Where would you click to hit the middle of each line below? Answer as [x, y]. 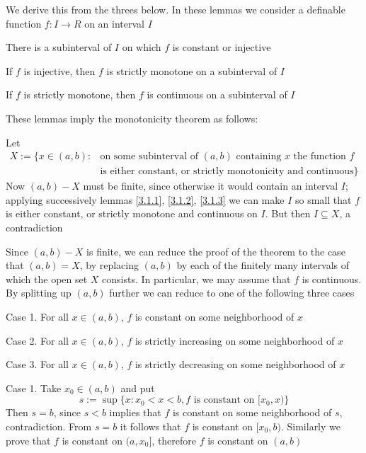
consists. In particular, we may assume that [196, 279]
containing [259, 157]
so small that [324, 199]
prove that [28, 440]
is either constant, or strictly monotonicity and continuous [227, 172]
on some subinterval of [149, 157]
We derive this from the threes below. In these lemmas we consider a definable [176, 9]
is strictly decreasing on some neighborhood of [235, 364]
